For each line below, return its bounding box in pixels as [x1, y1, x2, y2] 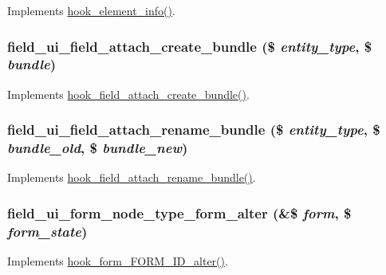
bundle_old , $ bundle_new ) [7, 138, 188, 158]
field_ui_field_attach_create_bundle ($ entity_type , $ [7, 36, 372, 56]
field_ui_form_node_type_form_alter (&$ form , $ [7, 202, 352, 222]
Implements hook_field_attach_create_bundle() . [7, 85, 250, 102]
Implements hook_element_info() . [7, 2, 175, 18]
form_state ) [7, 221, 88, 241]
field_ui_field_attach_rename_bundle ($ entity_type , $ [7, 120, 380, 139]
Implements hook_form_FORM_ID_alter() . [7, 253, 228, 269]
